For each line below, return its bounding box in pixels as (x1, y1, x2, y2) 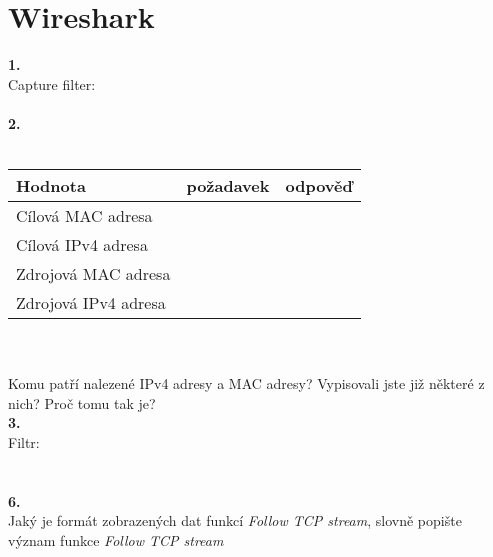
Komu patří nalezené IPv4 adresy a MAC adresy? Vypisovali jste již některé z (8, 373, 485, 394)
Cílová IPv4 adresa (16, 233, 148, 257)
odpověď (285, 174, 353, 198)
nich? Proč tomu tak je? (8, 392, 156, 413)
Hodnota (16, 174, 86, 198)
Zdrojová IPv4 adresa (16, 291, 166, 315)
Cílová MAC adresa (16, 204, 153, 228)
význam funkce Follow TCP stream (8, 530, 224, 551)
